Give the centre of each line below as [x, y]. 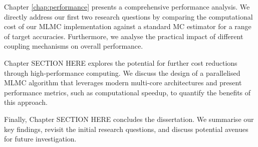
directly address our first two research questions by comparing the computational [128, 16]
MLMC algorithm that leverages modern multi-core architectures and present [123, 83]
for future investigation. [40, 139]
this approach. [26, 102]
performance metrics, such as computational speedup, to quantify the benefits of [127, 92]
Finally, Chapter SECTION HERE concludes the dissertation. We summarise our [129, 119]
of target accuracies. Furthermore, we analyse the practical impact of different [124, 36]
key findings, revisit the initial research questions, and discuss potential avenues [126, 129]
